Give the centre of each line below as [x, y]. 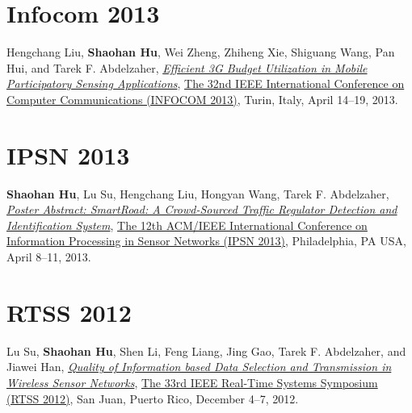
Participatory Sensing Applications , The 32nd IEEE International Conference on [206, 83]
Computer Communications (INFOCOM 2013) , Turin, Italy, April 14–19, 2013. [202, 99]
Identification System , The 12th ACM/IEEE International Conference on [187, 225]
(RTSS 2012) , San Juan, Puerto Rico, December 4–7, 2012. [153, 398]
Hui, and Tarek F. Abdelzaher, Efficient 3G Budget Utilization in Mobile [187, 67]
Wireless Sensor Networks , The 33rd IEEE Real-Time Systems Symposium [192, 382]
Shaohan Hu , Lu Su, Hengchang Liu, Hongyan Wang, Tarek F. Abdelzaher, [198, 193]
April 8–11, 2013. [49, 257]
